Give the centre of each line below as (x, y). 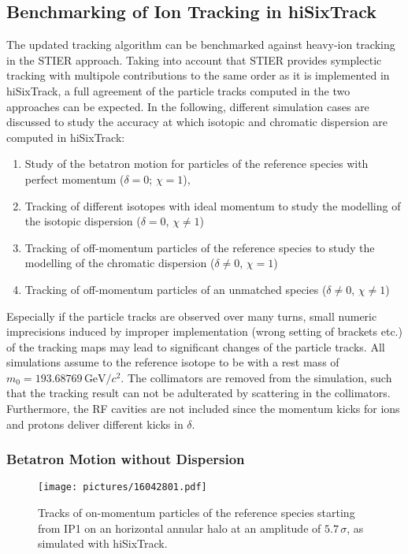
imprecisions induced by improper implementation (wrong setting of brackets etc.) (204, 331)
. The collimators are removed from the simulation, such (256, 377)
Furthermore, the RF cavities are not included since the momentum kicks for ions (203, 409)
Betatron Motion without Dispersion (126, 459)
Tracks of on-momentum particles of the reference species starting (197, 513)
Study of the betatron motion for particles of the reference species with (197, 164)
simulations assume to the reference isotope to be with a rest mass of (173, 362)
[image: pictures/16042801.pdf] (122, 487)
